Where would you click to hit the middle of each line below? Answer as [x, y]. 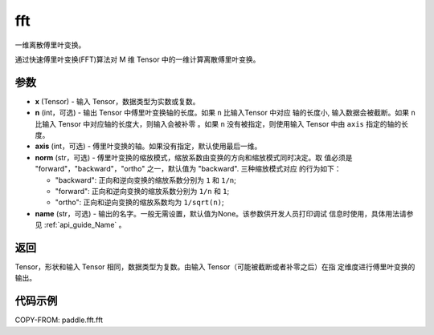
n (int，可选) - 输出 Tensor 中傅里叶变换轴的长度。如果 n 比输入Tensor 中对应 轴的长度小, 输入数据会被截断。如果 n [225, 113]
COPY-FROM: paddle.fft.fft [59, 320]
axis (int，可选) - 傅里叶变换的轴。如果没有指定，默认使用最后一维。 [148, 146]
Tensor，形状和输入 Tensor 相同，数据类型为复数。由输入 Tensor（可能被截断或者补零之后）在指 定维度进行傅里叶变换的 [215, 267]
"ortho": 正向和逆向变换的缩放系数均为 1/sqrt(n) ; [139, 202]
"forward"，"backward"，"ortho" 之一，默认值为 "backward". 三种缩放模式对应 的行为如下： [188, 169]
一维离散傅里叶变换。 [50, 45]
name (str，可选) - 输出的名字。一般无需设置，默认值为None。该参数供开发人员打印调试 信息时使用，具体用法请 [221, 213]
